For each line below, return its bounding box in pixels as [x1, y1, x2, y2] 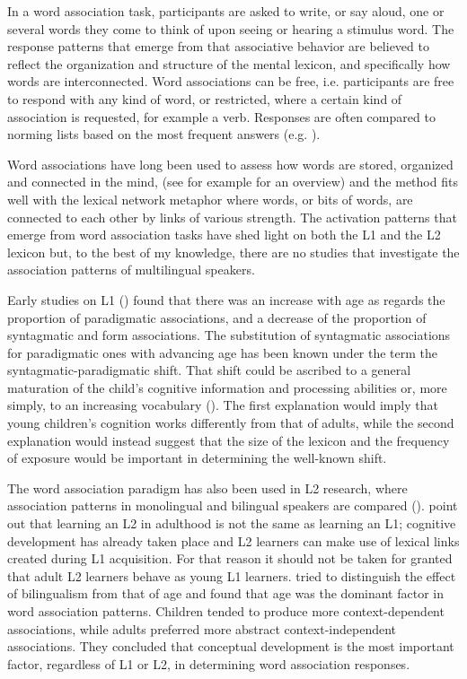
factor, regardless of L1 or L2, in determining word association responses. [7, 654, 410, 673]
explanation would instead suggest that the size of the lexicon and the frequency [7, 431, 450, 449]
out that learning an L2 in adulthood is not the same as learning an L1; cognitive [7, 514, 456, 533]
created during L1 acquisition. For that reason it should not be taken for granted [7, 549, 453, 568]
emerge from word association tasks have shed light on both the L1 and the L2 [7, 225, 441, 244]
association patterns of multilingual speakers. [7, 260, 255, 279]
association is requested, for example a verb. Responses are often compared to [7, 107, 436, 126]
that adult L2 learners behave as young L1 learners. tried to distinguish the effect [7, 566, 456, 585]
